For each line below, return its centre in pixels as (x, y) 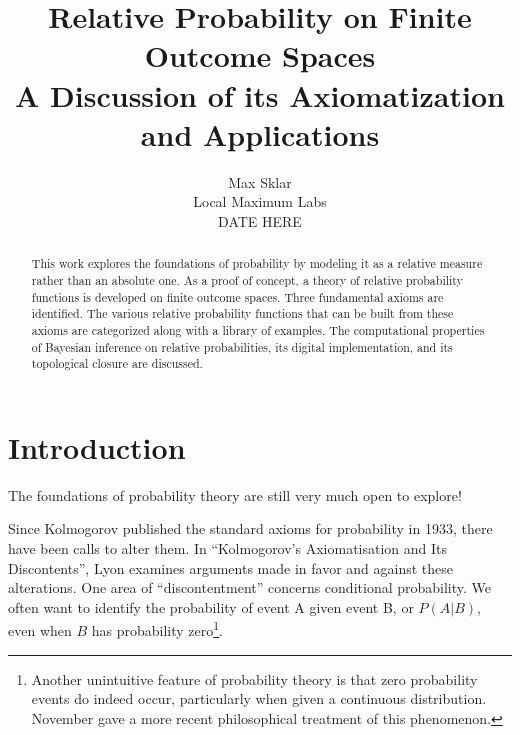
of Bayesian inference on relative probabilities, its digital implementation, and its (242, 346)
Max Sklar (260, 181)
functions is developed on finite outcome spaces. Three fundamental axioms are (237, 296)
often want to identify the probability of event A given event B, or (211, 606)
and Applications (260, 133)
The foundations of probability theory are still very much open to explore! (235, 494)
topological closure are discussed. (117, 363)
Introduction (97, 446)
